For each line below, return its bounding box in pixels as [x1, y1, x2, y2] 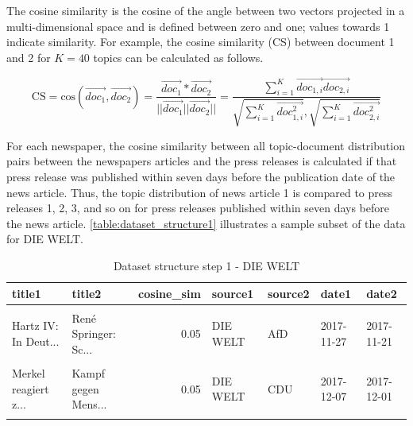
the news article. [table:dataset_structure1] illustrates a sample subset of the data [6, 215, 406, 231]
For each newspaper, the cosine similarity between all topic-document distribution [6, 137, 405, 153]
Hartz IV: [12, 317, 59, 334]
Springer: [71, 325, 116, 342]
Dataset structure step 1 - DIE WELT [113, 257, 300, 273]
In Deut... [12, 333, 60, 350]
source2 [268, 285, 310, 301]
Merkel [12, 364, 45, 381]
